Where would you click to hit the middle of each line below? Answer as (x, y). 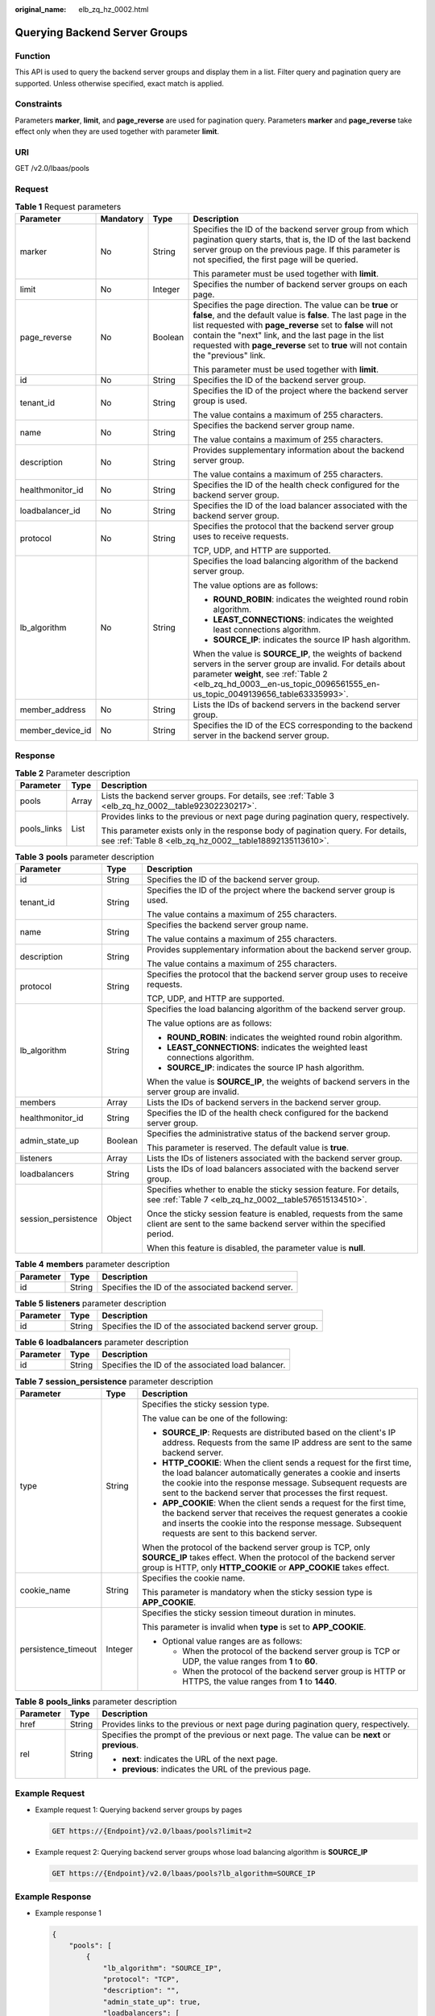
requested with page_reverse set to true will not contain (300, 345)
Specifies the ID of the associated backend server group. (210, 1326)
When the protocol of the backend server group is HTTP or (294, 1671)
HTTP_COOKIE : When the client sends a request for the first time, (287, 1462)
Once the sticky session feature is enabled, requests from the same (274, 1214)
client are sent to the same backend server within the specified (266, 1224)
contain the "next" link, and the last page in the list (288, 335)
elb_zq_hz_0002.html (114, 9)
